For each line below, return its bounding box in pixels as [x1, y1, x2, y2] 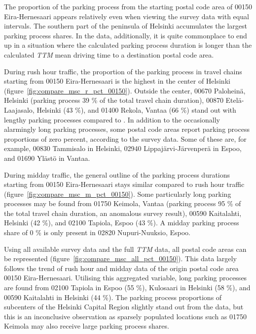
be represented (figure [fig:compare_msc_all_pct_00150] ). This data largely [4, 253, 237, 264]
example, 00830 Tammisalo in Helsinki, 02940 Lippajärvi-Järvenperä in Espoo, [4, 143, 242, 153]
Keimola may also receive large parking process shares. [4, 321, 169, 331]
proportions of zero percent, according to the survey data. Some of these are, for [4, 133, 247, 144]
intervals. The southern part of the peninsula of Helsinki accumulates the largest [4, 21, 247, 31]
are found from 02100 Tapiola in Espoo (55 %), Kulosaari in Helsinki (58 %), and [4, 282, 251, 293]
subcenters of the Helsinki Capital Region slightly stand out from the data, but [4, 302, 244, 312]
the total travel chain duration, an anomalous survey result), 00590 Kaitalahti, [4, 208, 242, 218]
